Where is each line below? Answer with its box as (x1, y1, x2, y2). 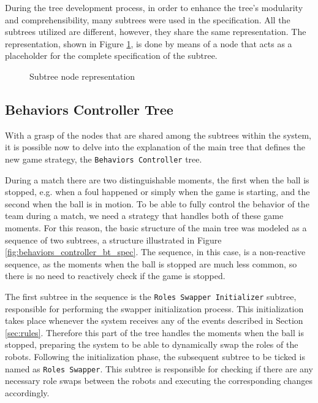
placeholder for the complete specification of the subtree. (5, 49, 218, 62)
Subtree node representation (29, 69, 135, 82)
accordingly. (5, 386, 50, 399)
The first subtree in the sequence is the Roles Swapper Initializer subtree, (5, 290, 297, 302)
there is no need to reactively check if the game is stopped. (5, 269, 225, 282)
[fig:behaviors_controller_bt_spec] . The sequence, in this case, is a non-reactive (5, 245, 306, 258)
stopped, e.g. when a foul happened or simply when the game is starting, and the (5, 185, 310, 198)
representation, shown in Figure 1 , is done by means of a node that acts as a (5, 37, 292, 50)
